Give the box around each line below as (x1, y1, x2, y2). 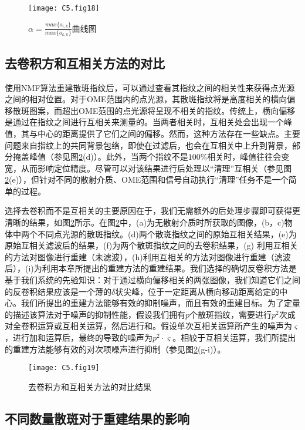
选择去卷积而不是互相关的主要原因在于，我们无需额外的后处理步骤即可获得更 (5, 204, 300, 217)
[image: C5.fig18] (28, 4, 100, 12)
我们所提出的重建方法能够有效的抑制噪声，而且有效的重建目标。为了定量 (21, 297, 300, 309)
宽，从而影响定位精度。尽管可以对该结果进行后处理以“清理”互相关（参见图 (5, 162, 292, 174)
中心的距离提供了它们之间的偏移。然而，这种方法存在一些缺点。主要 (37, 127, 300, 139)
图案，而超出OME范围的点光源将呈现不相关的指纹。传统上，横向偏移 (29, 104, 296, 116)
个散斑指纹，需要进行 (189, 308, 272, 320)
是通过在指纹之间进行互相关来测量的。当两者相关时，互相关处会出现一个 (5, 116, 284, 128)
